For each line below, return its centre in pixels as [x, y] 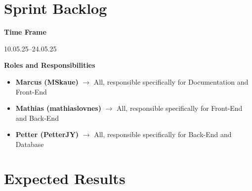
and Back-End [37, 118]
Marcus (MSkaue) [47, 81]
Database [30, 144]
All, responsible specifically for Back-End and [163, 134]
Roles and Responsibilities [50, 65]
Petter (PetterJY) [47, 134]
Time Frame [25, 32]
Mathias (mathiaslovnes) [58, 108]
